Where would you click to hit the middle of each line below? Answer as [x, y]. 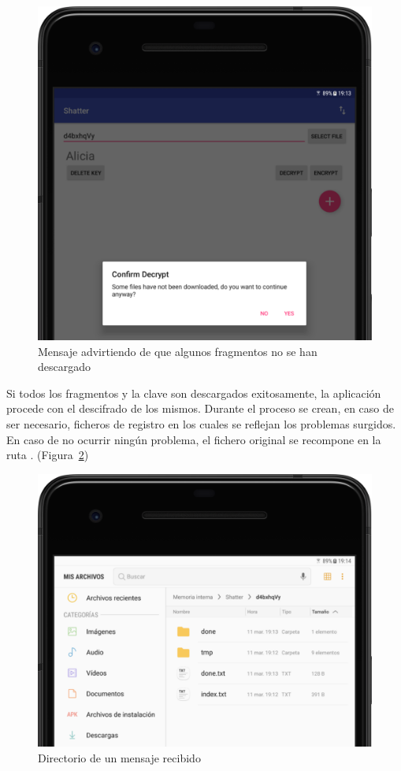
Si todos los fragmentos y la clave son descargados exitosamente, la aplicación [194, 393]
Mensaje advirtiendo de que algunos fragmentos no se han [178, 351]
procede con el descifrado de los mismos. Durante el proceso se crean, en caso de [200, 408]
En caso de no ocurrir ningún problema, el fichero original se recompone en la [194, 439]
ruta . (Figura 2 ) [48, 455]
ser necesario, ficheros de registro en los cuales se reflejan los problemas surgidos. [201, 423]
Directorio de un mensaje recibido [119, 757]
